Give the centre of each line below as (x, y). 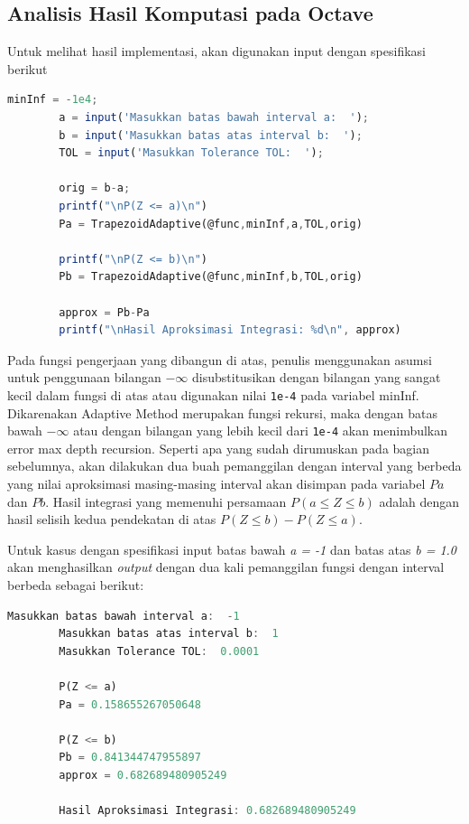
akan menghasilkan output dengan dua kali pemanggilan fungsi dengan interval (226, 567)
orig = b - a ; (95, 188)
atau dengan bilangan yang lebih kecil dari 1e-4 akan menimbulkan (261, 431)
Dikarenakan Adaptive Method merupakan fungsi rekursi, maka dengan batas (223, 412)
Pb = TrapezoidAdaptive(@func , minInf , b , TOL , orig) (211, 277)
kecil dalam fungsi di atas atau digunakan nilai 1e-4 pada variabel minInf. (213, 394)
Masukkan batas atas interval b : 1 (169, 634)
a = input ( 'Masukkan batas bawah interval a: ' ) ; (214, 117)
